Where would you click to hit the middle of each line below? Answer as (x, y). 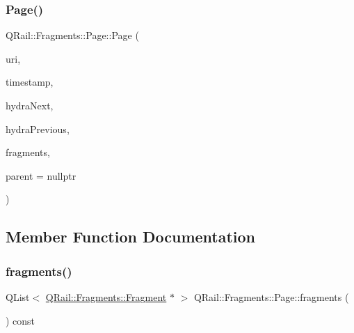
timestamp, (30, 82)
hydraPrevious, (38, 129)
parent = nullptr (41, 175)
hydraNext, (30, 105)
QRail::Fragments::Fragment (106, 296)
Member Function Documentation (131, 237)
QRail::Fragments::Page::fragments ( (271, 296)
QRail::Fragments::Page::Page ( (72, 35)
